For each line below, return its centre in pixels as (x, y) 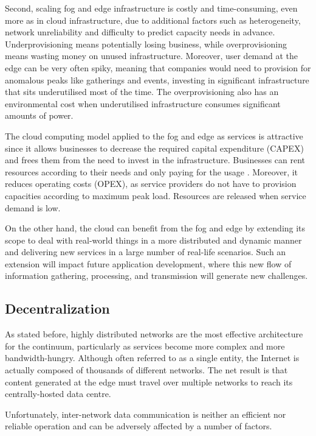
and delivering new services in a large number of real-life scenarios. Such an (146, 252)
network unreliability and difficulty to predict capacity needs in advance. (140, 32)
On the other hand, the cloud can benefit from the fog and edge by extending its (155, 228)
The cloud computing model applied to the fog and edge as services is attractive (154, 135)
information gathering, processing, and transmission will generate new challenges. (156, 276)
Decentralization (57, 308)
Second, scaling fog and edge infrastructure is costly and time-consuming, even (151, 8)
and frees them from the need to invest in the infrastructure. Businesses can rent (155, 160)
